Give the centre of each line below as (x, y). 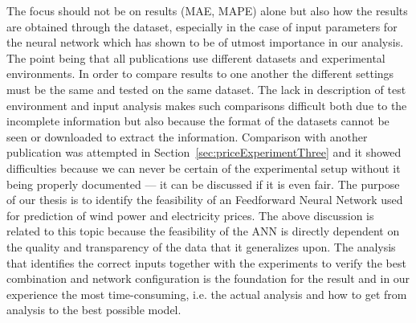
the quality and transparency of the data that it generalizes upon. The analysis (201, 246)
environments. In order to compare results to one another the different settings (200, 74)
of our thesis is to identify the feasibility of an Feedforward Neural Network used (205, 200)
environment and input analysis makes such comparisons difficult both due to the (207, 105)
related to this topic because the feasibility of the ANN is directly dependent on (203, 231)
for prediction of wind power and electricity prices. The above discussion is (190, 215)
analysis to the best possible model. (94, 310)
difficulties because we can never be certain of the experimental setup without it (204, 168)
